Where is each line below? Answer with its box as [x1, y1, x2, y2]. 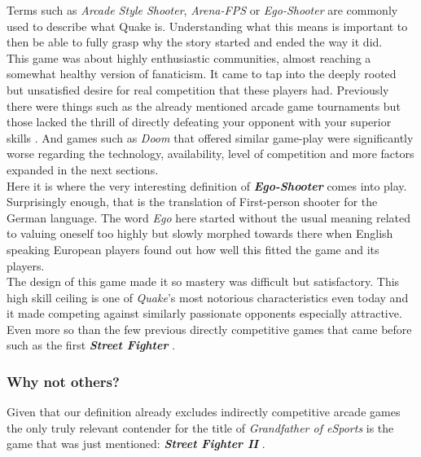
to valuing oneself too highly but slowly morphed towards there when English [7, 225, 393, 242]
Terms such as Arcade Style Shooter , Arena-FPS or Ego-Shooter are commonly [7, 2, 398, 18]
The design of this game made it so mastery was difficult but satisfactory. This [7, 273, 400, 290]
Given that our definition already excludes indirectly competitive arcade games [7, 403, 401, 420]
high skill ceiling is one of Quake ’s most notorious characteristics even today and [7, 288, 409, 305]
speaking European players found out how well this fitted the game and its [7, 240, 379, 257]
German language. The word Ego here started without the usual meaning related [7, 209, 411, 226]
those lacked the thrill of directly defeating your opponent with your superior [7, 113, 392, 130]
